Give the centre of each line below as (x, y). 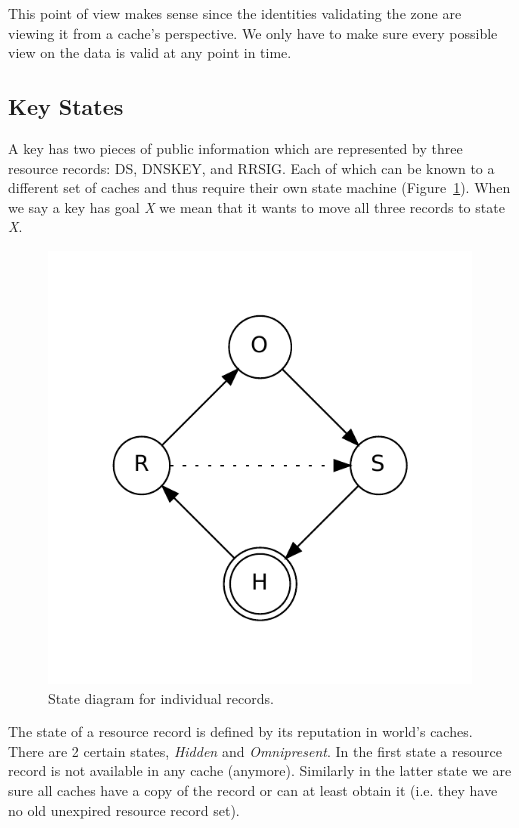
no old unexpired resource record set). (124, 809)
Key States (66, 106)
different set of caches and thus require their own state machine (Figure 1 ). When (259, 187)
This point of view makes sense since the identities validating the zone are (235, 13)
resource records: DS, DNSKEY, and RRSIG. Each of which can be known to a (251, 167)
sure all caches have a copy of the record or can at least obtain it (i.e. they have (253, 789)
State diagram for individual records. (161, 697)
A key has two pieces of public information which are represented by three (235, 147)
